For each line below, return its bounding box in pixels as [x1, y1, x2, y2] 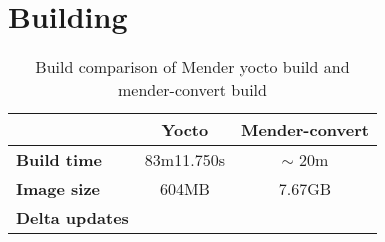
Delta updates [16, 206, 129, 230]
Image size [16, 177, 100, 201]
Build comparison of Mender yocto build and [35, 55, 350, 79]
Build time [16, 148, 102, 172]
